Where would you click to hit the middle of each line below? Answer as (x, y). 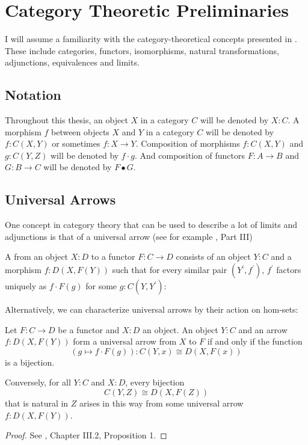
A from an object (37, 256)
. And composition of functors (189, 155)
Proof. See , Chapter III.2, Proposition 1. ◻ (86, 435)
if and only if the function (255, 341)
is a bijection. (30, 362)
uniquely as (26, 286)
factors (289, 270)
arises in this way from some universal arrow (162, 403)
